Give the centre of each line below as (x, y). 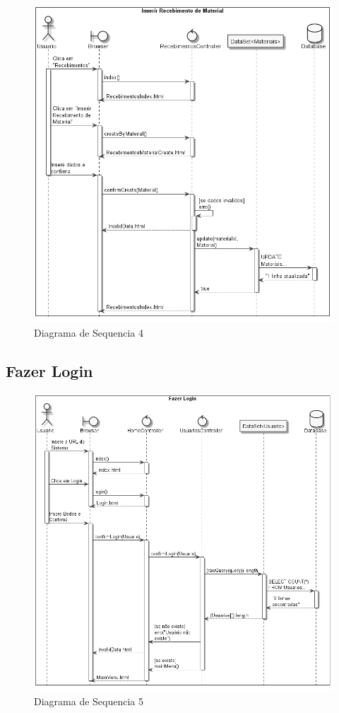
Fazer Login (49, 371)
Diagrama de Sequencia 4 (89, 333)
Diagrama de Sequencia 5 (89, 701)
